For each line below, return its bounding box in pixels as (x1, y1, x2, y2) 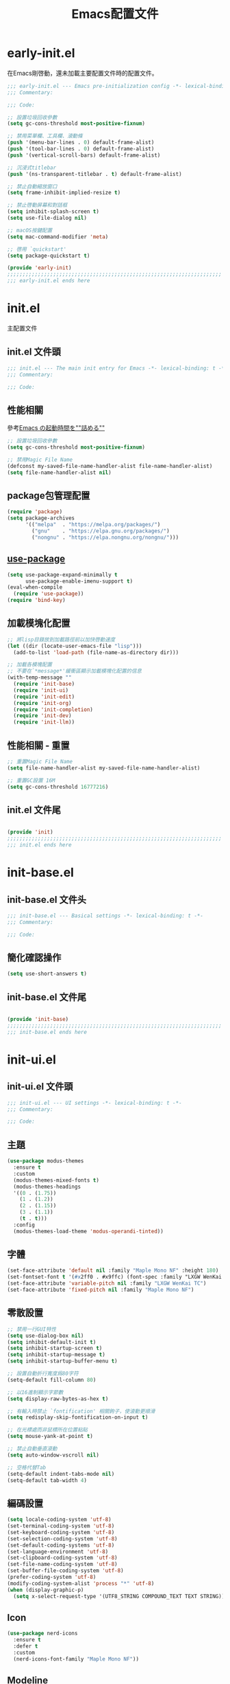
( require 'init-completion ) (13, 706, 94, 713)
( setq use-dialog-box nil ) (7, 1332, 84, 1339)
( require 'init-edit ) (13, 693, 75, 700)
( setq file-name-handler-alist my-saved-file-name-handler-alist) (7, 764, 201, 772)
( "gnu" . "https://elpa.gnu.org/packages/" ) (31, 528, 170, 535)
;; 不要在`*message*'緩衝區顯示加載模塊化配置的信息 (7, 668, 142, 675)
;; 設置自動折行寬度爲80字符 (7, 1370, 79, 1377)
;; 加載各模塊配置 (7, 661, 53, 669)
